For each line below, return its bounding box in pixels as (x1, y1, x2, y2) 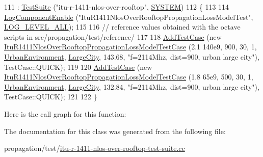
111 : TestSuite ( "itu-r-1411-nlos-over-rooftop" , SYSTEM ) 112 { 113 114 (4, 2, 229, 12)
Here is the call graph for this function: (4, 108, 126, 119)
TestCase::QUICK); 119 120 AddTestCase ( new (4, 61, 152, 72)
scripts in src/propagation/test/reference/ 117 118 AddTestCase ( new (4, 31, 222, 42)
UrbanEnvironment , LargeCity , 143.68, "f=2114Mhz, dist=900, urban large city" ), (4, 51, 259, 62)
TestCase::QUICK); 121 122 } (4, 91, 97, 102)
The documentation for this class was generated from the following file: (4, 125, 226, 136)
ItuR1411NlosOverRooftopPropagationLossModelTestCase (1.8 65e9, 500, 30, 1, (4, 71, 253, 82)
